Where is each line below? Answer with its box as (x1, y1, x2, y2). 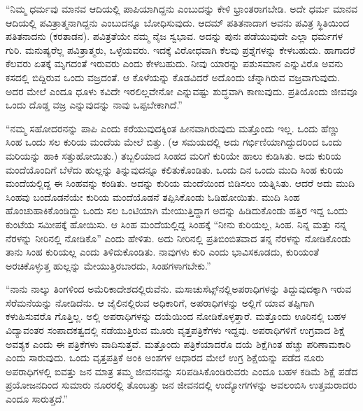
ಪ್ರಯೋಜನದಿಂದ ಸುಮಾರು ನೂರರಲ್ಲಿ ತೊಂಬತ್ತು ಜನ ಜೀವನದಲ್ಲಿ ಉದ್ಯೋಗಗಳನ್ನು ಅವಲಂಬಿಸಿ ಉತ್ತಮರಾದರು (6, 377, 357, 392)
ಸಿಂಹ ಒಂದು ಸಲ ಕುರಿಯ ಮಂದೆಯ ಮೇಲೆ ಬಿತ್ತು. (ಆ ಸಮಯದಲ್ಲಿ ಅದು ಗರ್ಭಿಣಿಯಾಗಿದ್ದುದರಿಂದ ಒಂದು (6, 134, 343, 149)
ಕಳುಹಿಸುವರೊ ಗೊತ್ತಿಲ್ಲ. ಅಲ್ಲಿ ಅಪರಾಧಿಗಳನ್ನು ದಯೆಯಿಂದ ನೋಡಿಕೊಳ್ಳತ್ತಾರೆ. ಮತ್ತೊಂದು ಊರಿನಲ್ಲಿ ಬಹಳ (6, 309, 346, 323)
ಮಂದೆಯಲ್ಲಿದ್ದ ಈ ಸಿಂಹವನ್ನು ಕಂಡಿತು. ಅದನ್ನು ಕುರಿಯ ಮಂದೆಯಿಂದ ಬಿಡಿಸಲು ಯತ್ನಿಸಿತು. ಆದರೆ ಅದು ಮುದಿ (6, 176, 355, 190)
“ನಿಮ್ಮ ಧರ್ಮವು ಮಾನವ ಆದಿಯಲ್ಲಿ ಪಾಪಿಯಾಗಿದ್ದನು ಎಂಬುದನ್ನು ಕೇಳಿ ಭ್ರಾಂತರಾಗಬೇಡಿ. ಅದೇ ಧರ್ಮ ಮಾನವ (6, 1, 358, 15)
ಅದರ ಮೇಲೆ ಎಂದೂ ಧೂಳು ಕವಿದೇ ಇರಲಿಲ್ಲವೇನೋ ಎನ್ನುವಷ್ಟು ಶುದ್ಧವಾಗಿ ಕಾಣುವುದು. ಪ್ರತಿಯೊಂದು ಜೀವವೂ (6, 83, 357, 98)
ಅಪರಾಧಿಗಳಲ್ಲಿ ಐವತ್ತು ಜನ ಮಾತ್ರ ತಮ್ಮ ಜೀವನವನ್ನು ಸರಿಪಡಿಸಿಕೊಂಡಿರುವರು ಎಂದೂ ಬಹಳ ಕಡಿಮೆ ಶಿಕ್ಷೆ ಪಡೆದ (6, 363, 358, 378)
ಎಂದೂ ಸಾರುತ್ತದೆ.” (6, 391, 68, 406)
